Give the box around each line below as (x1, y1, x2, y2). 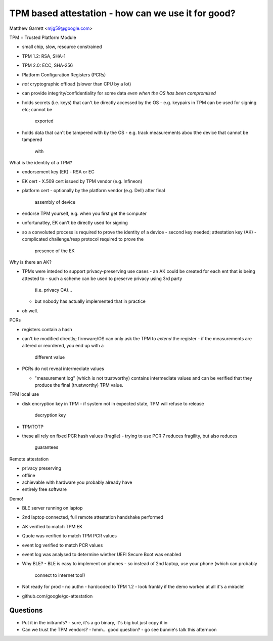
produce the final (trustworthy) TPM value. (34, 382, 124, 388)
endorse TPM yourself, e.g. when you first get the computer (22, 210, 147, 216)
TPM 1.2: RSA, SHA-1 (22, 53, 66, 59)
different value (34, 354, 65, 360)
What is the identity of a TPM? (9, 160, 73, 166)
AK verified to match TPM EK (22, 523, 83, 529)
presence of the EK (34, 248, 75, 254)
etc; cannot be (22, 107, 53, 113)
